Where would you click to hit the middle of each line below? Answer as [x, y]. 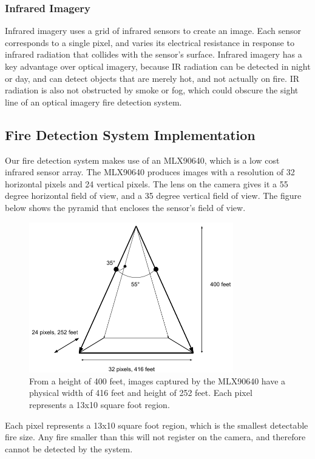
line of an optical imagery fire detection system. [93, 102]
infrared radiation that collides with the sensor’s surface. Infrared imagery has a [154, 54]
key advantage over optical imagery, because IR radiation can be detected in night [158, 66]
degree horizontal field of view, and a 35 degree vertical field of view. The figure [153, 196]
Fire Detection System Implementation [130, 134]
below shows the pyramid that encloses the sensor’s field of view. [125, 207]
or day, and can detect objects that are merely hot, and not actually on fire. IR [152, 78]
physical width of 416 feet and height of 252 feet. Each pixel [141, 393]
